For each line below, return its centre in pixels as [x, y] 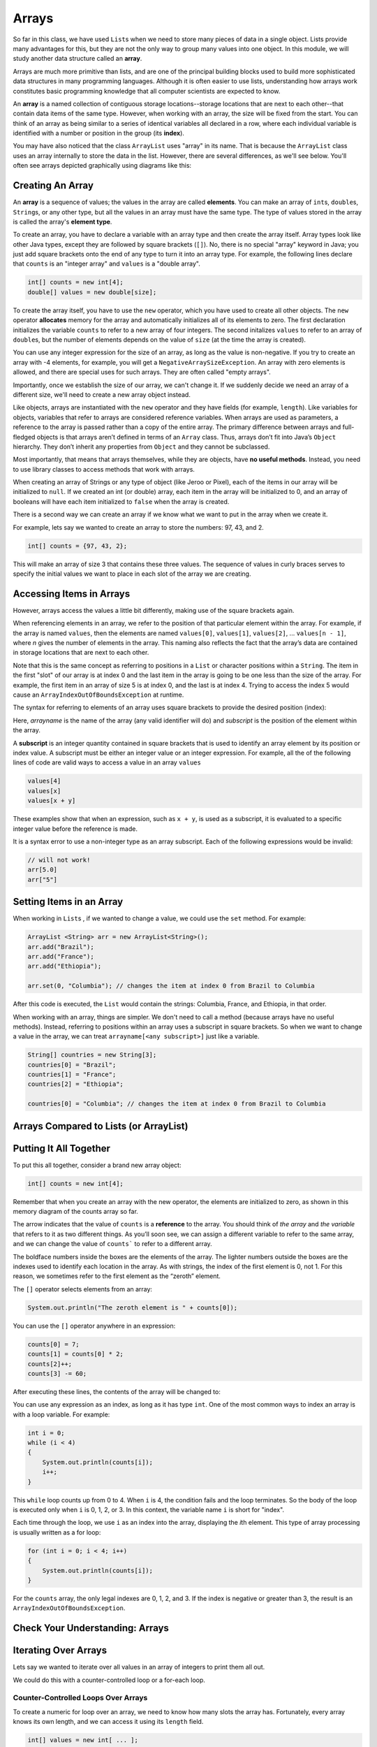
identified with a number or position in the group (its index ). [99, 133]
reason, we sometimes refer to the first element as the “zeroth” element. [117, 1276]
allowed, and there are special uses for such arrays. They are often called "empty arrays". [142, 372]
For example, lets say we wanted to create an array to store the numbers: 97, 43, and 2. [139, 527]
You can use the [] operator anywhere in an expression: [94, 1326]
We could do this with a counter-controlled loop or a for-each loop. [109, 1680]
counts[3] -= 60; [57, 1373]
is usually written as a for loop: [57, 1532]
